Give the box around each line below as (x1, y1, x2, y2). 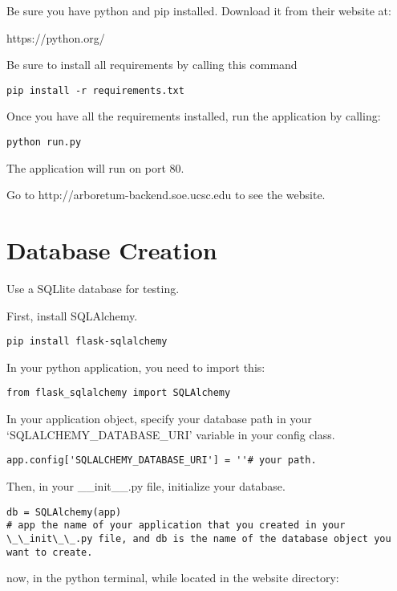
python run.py (6, 137, 82, 149)
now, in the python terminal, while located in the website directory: (6, 569, 339, 586)
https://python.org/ (6, 29, 105, 46)
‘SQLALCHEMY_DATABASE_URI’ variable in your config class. (6, 426, 335, 442)
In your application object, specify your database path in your (6, 410, 312, 427)
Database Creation (6, 234, 217, 267)
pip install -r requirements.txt (6, 84, 184, 96)
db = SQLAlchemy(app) (6, 506, 122, 518)
